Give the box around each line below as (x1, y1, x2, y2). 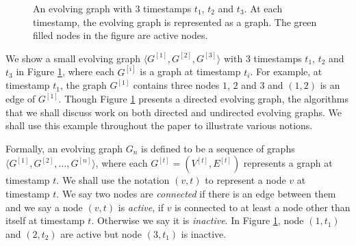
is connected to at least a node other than (175, 200, 351, 214)
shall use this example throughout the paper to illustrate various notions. (5, 118, 313, 133)
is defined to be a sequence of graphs (141, 141, 295, 155)
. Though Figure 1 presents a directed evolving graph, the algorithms (58, 92, 348, 105)
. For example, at (250, 64, 322, 79)
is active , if (118, 200, 164, 214)
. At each (244, 1, 283, 15)
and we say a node (5, 200, 83, 214)
